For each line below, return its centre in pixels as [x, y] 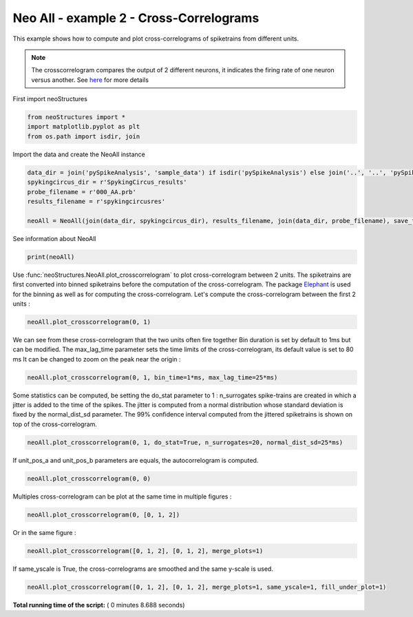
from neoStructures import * [76, 117]
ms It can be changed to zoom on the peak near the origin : [97, 359]
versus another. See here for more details [90, 80]
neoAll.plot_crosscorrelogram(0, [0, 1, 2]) [104, 514]
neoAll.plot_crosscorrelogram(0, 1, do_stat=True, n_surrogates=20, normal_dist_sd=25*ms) [185, 442]
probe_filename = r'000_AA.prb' [82, 192]
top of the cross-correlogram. [55, 424]
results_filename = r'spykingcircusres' [96, 202]
